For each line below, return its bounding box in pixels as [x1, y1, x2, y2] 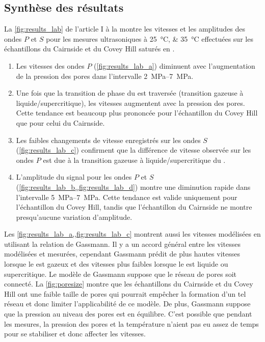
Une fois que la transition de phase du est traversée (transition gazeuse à [16, 88, 244, 98]
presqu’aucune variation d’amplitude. [16, 211, 132, 222]
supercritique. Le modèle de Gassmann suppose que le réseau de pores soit [4, 268, 237, 279]
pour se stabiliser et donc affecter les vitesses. [4, 328, 146, 339]
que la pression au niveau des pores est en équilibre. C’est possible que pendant [4, 308, 252, 319]
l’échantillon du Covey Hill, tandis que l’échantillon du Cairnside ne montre [16, 202, 252, 212]
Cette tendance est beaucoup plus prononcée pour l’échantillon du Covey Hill [16, 107, 258, 118]
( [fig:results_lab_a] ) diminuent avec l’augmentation [94, 60, 255, 71]
